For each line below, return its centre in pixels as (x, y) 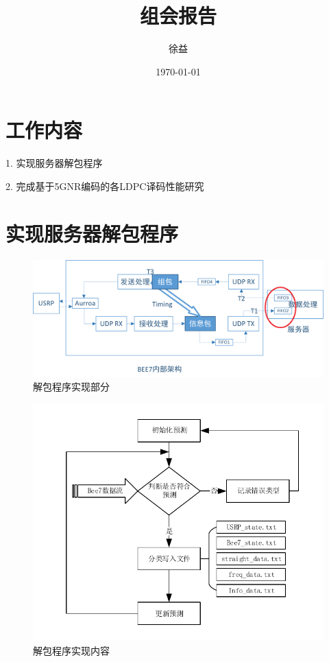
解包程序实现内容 (71, 651)
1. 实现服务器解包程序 (54, 163)
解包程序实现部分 (71, 387)
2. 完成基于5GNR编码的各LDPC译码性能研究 (105, 186)
